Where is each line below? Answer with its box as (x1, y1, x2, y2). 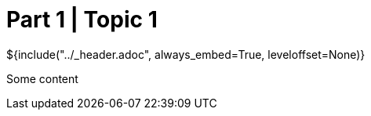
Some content (6, 71, 78, 85)
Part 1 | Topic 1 (6, 6, 158, 33)
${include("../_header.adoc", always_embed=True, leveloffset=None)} (6, 47, 366, 61)
